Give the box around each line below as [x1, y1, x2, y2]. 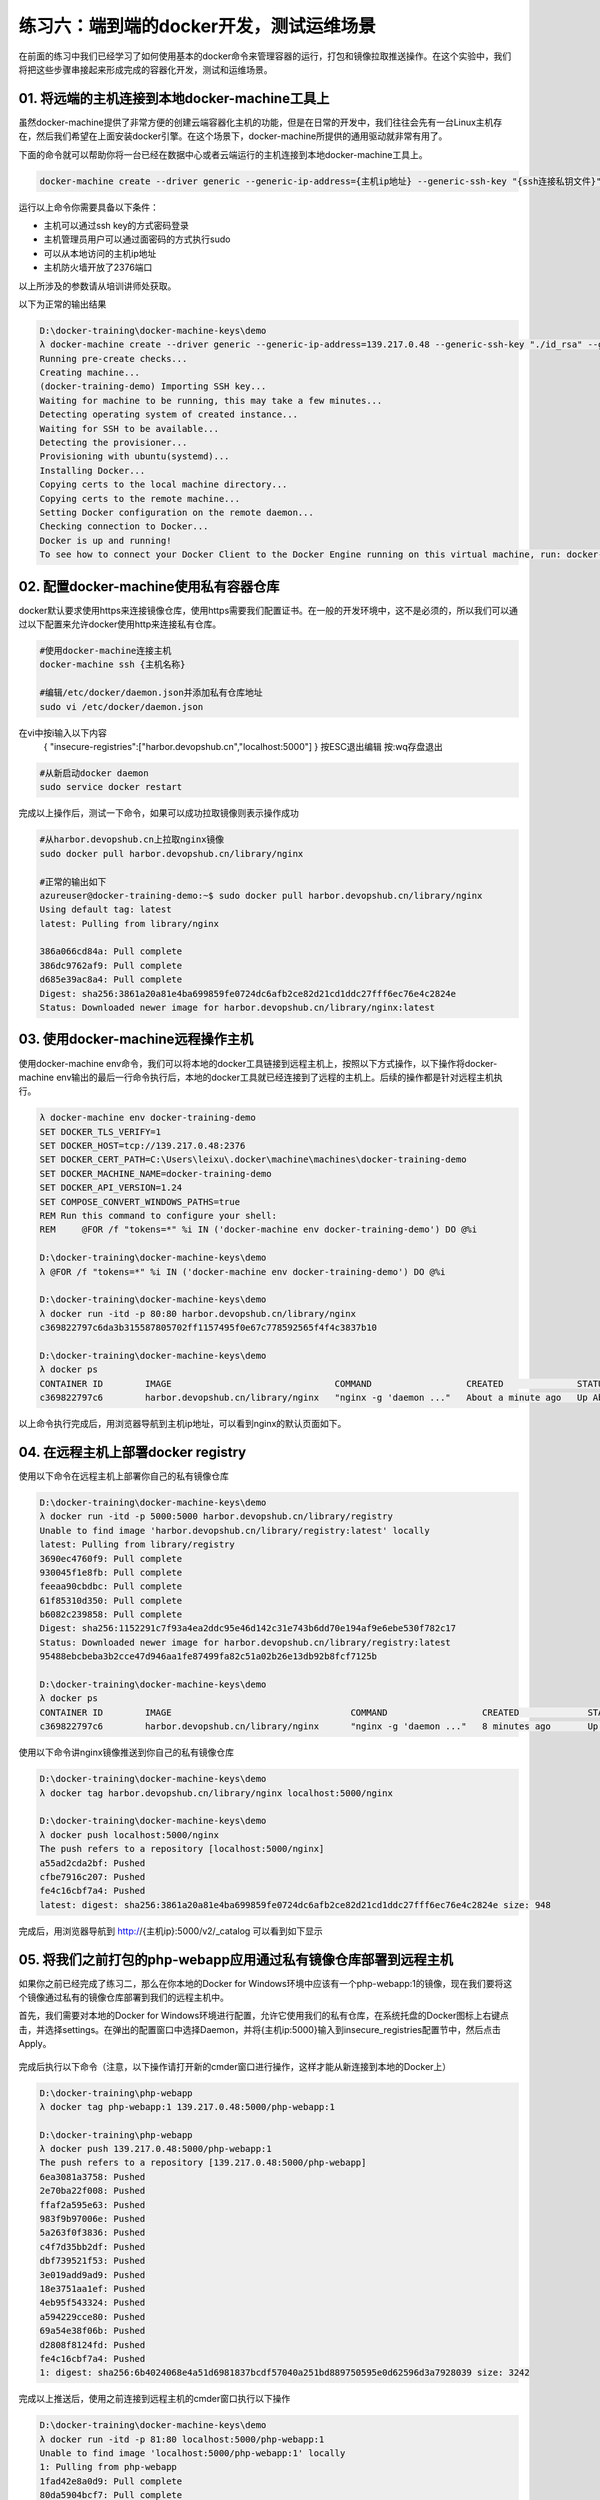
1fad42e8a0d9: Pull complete [39, 2475, 183, 2487]
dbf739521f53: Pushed [39, 2255, 146, 2267]
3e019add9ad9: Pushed [39, 2269, 146, 2280]
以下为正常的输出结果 [18, 298, 107, 310]
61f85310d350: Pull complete [39, 1595, 183, 1606]
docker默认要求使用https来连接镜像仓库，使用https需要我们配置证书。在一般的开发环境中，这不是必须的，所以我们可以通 [18, 604, 519, 616]
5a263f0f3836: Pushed [39, 2227, 146, 2239]
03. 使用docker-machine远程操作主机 [18, 1031, 254, 1048]
